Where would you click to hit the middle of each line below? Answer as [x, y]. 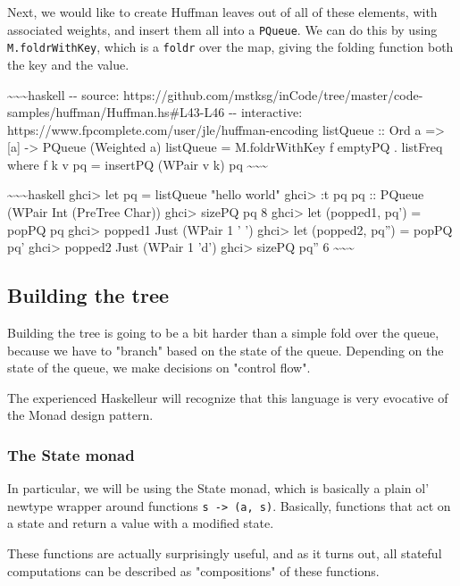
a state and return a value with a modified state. [141, 523]
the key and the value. [68, 64]
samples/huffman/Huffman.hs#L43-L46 [116, 112]
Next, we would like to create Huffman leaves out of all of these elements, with [222, 12]
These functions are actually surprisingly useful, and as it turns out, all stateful [225, 553]
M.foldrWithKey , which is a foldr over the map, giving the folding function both [230, 47]
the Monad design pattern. [80, 415]
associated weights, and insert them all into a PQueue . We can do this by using [222, 29]
